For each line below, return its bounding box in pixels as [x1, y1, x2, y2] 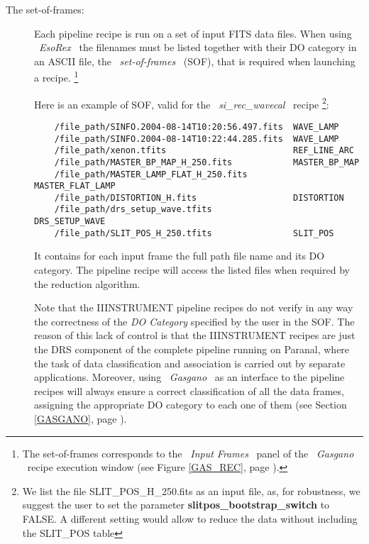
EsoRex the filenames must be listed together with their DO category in [39, 40, 357, 55]
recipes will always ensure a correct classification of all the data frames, [34, 383, 344, 398]
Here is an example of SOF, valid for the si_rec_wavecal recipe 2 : [34, 94, 329, 111]
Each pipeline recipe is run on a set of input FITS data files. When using [34, 26, 352, 40]
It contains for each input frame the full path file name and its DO [34, 248, 325, 263]
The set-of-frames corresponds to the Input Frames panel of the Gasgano [22, 445, 354, 460]
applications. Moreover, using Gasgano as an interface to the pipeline [34, 370, 345, 384]
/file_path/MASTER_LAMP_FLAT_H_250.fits [54, 169, 248, 179]
